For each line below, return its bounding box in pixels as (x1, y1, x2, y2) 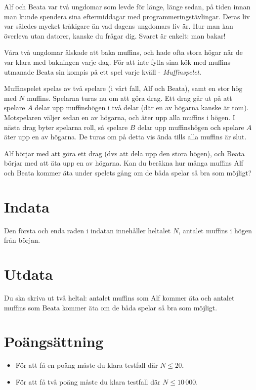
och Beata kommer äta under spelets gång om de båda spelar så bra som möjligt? (4, 167, 252, 177)
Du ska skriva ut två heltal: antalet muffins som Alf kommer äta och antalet (4, 292, 235, 303)
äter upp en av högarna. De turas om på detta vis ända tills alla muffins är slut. (4, 131, 247, 142)
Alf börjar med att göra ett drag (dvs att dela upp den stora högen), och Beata (4, 148, 245, 158)
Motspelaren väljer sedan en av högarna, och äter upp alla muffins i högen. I (4, 112, 235, 122)
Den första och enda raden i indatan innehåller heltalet (4, 225, 171, 235)
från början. (4, 235, 40, 245)
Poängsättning (4, 331, 104, 351)
